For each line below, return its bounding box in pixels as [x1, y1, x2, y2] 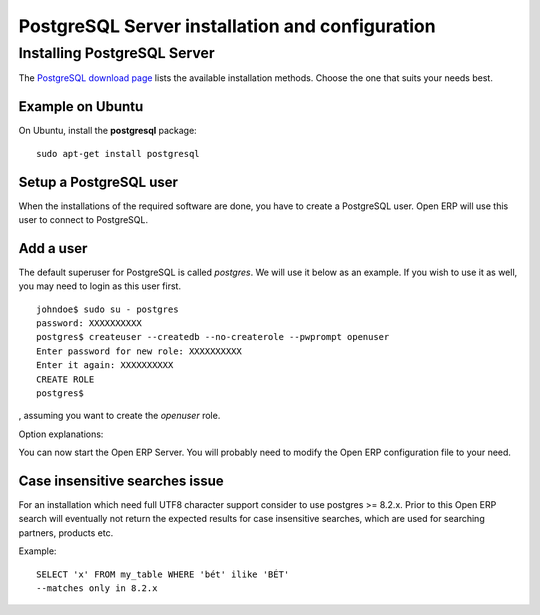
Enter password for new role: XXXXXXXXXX [36, 345, 242, 357]
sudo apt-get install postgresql [36, 148, 200, 159]
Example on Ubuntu [18, 98, 144, 115]
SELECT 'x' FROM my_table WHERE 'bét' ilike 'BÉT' [36, 568, 290, 580]
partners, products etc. [18, 526, 114, 539]
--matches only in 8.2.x [36, 583, 158, 594]
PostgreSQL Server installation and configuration [18, 15, 436, 37]
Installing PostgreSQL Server [18, 44, 215, 62]
